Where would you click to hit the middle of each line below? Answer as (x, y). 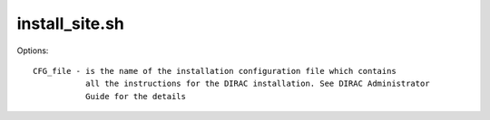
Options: (33, 51)
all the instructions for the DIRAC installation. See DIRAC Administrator (257, 84)
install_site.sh (70, 23)
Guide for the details (135, 96)
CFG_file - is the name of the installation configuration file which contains (215, 71)
